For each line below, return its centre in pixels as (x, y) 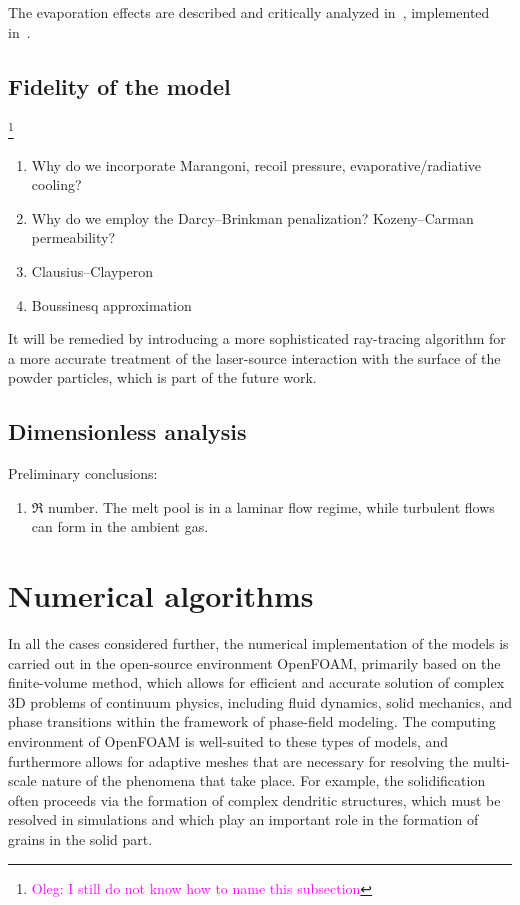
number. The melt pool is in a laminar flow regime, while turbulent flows (271, 506)
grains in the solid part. (80, 839)
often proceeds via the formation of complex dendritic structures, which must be (254, 799)
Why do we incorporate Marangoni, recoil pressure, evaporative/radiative (256, 164)
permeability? (73, 237)
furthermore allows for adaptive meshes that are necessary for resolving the (238, 760)
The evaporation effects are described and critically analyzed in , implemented (249, 12)
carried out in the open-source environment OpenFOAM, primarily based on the (254, 662)
